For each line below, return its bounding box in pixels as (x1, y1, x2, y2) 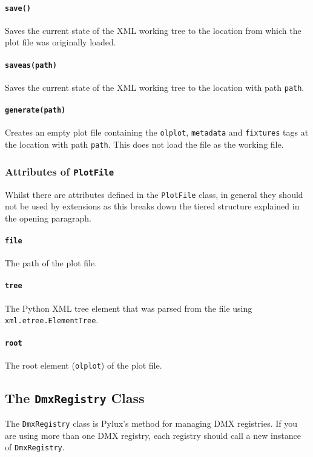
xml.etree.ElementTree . (5, 314, 99, 326)
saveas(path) (5, 61, 57, 70)
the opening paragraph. (5, 211, 91, 224)
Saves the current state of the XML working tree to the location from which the (5, 24, 301, 36)
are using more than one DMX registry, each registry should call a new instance (5, 429, 301, 441)
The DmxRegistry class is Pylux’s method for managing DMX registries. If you (5, 417, 297, 430)
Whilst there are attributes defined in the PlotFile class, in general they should (5, 188, 303, 200)
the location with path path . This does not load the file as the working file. (5, 138, 284, 151)
